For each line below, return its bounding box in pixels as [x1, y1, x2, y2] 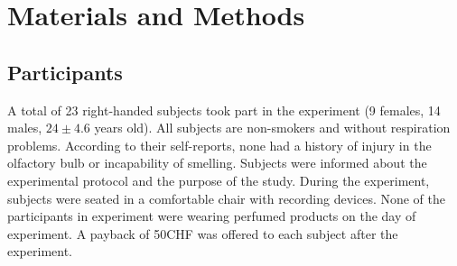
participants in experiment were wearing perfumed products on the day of [7, 206, 416, 225]
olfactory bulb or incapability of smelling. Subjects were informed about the [7, 153, 427, 172]
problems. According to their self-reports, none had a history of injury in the [7, 135, 432, 154]
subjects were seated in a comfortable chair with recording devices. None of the [7, 188, 446, 207]
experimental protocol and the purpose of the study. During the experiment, [7, 170, 430, 189]
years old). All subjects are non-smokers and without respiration [94, 118, 451, 137]
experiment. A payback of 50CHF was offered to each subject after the [7, 224, 398, 243]
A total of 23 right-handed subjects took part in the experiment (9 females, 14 [7, 100, 441, 119]
